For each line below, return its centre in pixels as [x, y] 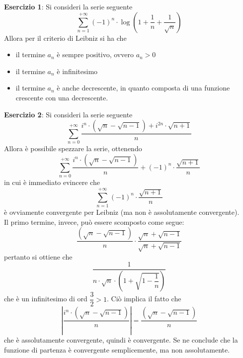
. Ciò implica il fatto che [144, 299]
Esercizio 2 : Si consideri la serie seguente [68, 114]
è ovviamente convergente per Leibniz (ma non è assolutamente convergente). [122, 212]
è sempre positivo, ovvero [95, 54]
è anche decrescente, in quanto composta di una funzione [143, 88]
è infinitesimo [77, 71]
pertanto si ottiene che [38, 256]
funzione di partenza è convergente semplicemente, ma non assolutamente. [117, 349]
